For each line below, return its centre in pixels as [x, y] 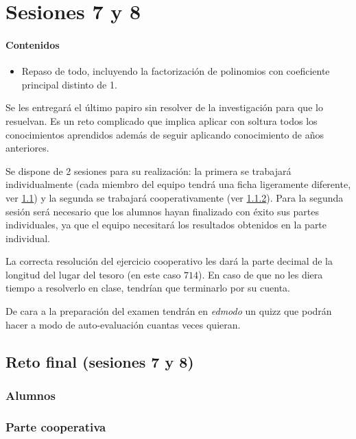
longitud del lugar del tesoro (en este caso [93, 274]
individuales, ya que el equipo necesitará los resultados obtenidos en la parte [166, 225]
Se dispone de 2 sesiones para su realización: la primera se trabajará [149, 170]
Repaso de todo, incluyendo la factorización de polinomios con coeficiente [176, 71]
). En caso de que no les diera [261, 274]
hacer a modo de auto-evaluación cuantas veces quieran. [123, 324]
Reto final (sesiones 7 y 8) [100, 361]
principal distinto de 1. [69, 84]
